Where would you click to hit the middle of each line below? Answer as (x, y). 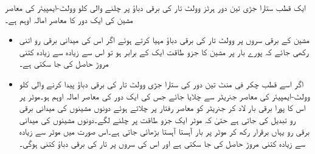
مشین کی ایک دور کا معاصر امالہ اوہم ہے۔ (69, 19)
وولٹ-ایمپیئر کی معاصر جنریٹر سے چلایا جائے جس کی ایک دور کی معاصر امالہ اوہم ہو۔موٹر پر (164, 95)
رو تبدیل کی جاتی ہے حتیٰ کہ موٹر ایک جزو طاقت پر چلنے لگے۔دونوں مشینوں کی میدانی (157, 119)
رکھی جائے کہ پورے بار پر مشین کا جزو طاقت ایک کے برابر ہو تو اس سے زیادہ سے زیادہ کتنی (164, 51)
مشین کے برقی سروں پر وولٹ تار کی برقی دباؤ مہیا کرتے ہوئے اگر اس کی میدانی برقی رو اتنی (164, 40)
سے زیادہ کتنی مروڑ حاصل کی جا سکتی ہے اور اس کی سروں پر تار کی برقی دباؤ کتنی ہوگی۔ (162, 143)
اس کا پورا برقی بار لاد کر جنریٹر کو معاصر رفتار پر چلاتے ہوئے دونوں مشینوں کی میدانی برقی (162, 108)
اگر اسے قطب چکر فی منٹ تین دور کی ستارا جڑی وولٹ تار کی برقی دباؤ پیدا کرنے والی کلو (161, 83)
